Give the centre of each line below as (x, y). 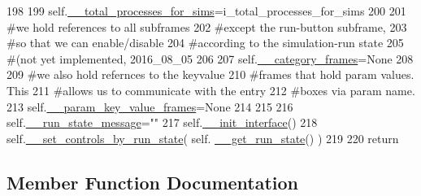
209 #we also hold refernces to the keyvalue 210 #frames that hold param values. (210, 74)
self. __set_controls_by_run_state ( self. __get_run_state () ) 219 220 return (203, 138)
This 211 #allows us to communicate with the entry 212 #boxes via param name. (211, 90)
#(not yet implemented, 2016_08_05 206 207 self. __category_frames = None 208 (210, 58)
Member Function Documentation (153, 182)
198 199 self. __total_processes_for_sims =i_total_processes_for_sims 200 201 (206, 11)
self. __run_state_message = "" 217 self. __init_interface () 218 (162, 122)
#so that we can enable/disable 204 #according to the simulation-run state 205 (205, 43)
